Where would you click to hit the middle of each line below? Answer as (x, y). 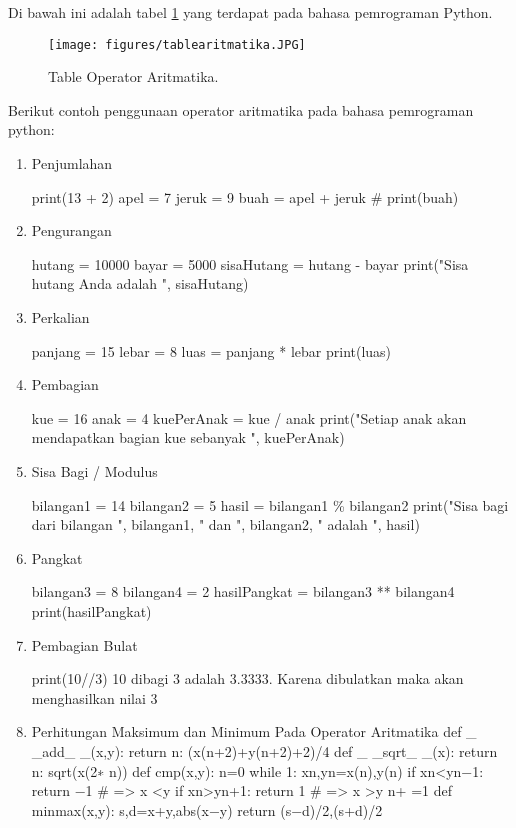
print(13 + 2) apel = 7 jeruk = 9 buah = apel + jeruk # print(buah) (245, 196)
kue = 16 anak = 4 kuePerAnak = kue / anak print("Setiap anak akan (249, 417)
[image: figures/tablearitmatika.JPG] (177, 44)
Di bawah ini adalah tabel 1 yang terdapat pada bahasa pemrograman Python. (250, 12)
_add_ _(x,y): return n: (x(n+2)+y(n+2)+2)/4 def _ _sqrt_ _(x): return (264, 750)
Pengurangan (71, 230)
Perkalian (60, 317)
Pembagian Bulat (84, 644)
